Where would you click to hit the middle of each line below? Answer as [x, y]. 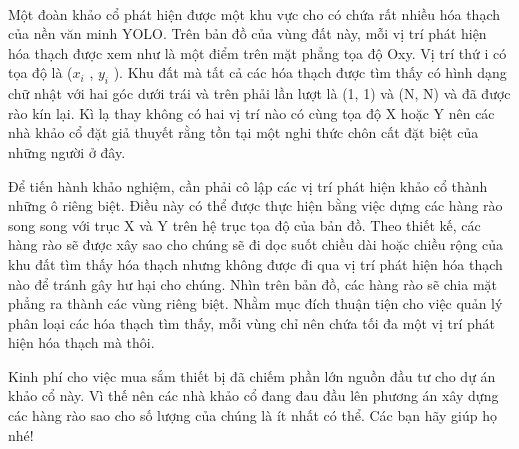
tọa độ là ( [40, 72]
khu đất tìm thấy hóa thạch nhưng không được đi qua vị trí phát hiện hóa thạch [255, 263]
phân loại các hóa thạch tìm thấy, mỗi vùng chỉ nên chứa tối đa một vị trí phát [251, 322]
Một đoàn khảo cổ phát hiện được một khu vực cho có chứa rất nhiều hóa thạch [254, 13]
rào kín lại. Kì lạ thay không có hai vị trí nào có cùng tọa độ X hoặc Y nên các [251, 112]
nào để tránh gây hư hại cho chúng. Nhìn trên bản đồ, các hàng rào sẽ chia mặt [253, 283]
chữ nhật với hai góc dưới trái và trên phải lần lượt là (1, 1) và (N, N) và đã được [259, 93]
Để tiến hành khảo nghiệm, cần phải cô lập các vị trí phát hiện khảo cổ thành [248, 185]
